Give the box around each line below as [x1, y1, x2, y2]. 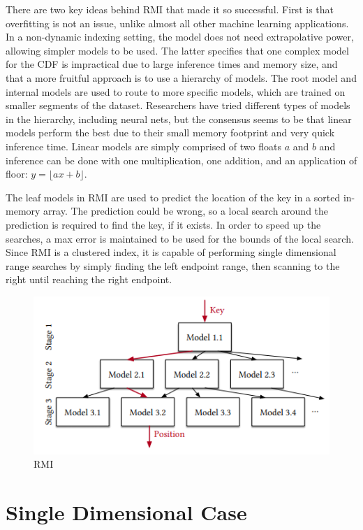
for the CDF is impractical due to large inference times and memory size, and [6, 57, 338, 71]
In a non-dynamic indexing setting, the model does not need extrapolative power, [6, 29, 354, 44]
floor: [6, 166, 28, 181]
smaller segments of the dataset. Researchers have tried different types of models [6, 98, 350, 113]
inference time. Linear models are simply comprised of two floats [6, 138, 281, 153]
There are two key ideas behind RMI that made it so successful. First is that [6, 2, 334, 16]
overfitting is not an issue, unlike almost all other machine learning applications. [6, 15, 349, 30]
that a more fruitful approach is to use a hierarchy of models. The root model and [6, 70, 357, 85]
